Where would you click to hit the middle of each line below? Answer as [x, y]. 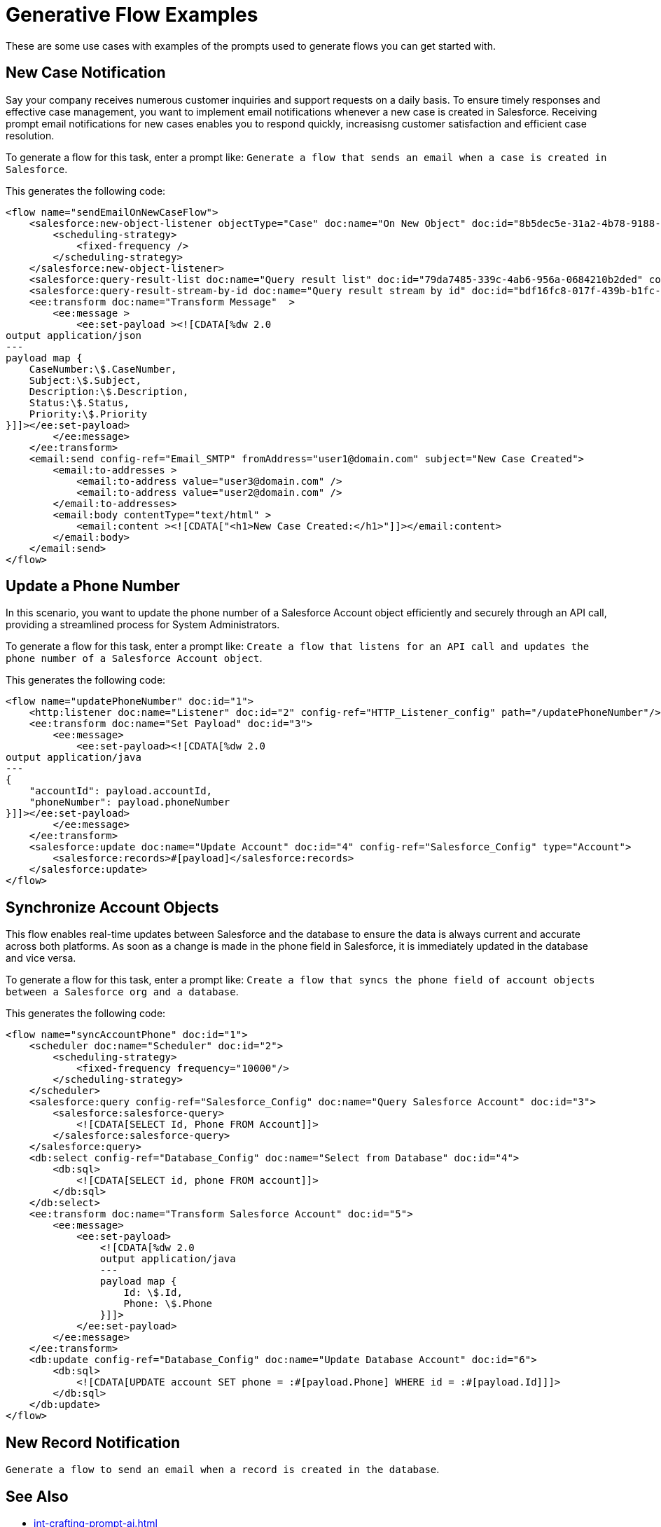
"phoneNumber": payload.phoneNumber [130, 802]
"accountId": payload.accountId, [121, 791]
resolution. [30, 135]
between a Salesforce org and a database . [122, 992]
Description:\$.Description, [109, 391]
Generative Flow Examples [132, 15]
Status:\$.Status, [79, 402]
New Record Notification [93, 1442]
